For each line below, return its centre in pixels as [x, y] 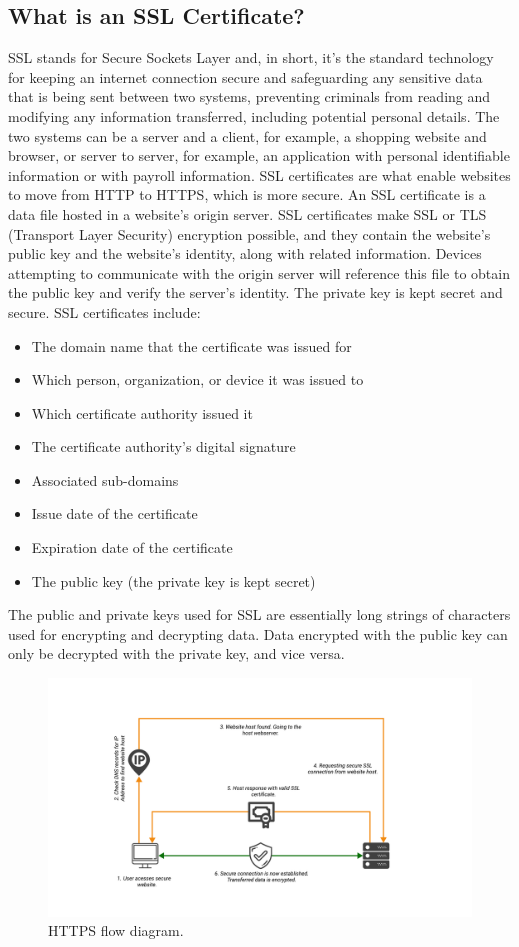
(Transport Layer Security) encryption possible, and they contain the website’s [249, 233]
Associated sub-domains [105, 479]
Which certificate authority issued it [142, 412]
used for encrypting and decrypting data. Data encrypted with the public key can [258, 633]
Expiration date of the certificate [132, 547]
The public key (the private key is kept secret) [173, 580]
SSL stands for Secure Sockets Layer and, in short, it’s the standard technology [251, 57]
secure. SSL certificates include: [104, 311]
